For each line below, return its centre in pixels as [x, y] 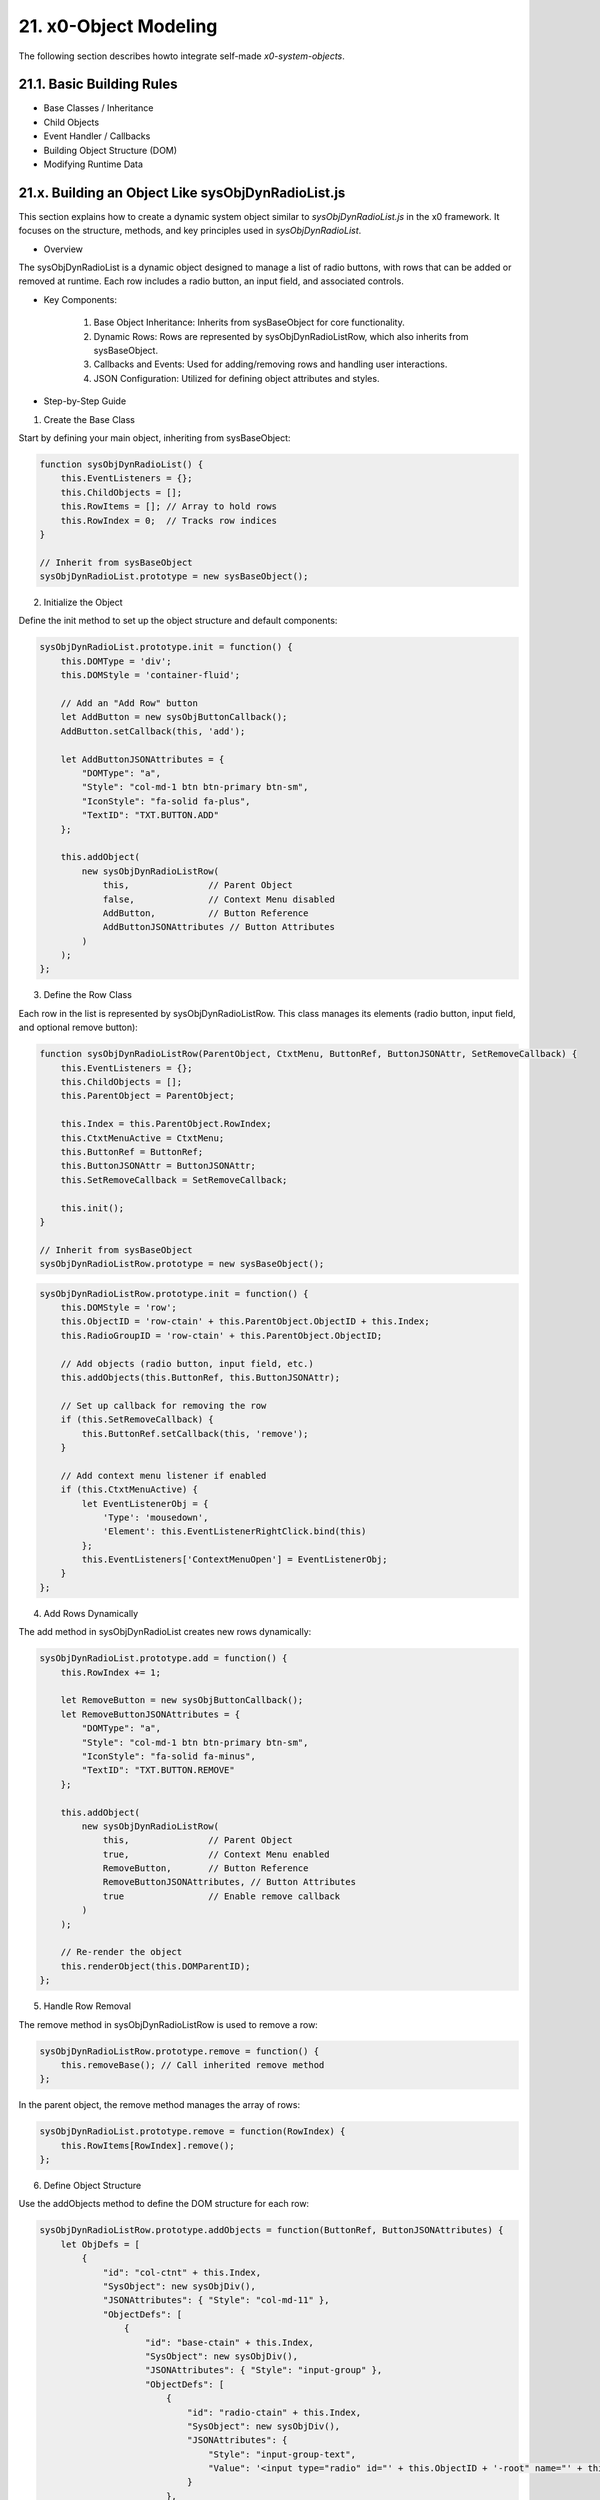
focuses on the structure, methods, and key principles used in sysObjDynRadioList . [190, 231]
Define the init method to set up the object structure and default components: [178, 621]
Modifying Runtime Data [93, 164]
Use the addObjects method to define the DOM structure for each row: [164, 2204]
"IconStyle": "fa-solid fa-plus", [166, 801]
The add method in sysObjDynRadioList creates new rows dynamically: [165, 1632]
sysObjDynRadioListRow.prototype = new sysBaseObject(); [182, 1264]
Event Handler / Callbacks [97, 136]
